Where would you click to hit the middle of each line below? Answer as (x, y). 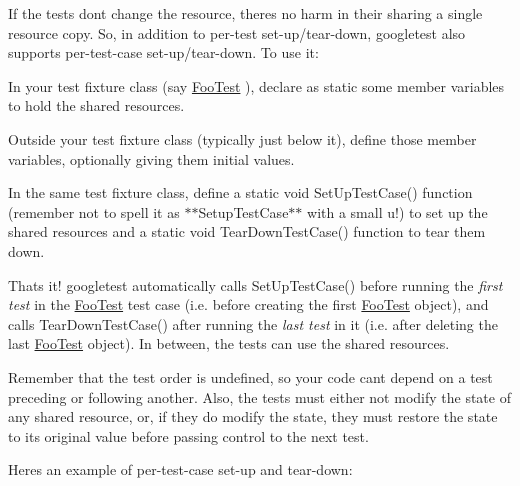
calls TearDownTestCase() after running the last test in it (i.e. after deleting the (253, 323)
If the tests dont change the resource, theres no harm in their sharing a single (245, 13)
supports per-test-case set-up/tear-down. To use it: (163, 52)
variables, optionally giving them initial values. (151, 158)
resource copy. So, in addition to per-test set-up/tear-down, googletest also (237, 32)
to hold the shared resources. (96, 105)
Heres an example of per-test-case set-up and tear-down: (180, 469)
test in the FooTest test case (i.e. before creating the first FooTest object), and (248, 304)
